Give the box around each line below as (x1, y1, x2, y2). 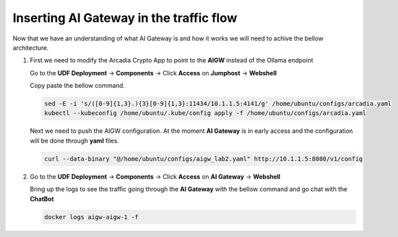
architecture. (12, 43, 49, 51)
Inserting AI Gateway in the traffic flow (12, 10, 237, 25)
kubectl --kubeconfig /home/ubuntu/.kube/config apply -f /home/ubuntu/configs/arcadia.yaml (44, 110, 366, 117)
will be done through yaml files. (30, 136, 119, 145)
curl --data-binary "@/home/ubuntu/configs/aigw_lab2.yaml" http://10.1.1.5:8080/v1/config (44, 155, 363, 162)
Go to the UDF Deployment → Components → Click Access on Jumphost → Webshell (30, 68, 277, 77)
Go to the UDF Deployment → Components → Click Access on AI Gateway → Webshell (30, 172, 281, 181)
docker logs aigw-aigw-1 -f (44, 213, 139, 221)
